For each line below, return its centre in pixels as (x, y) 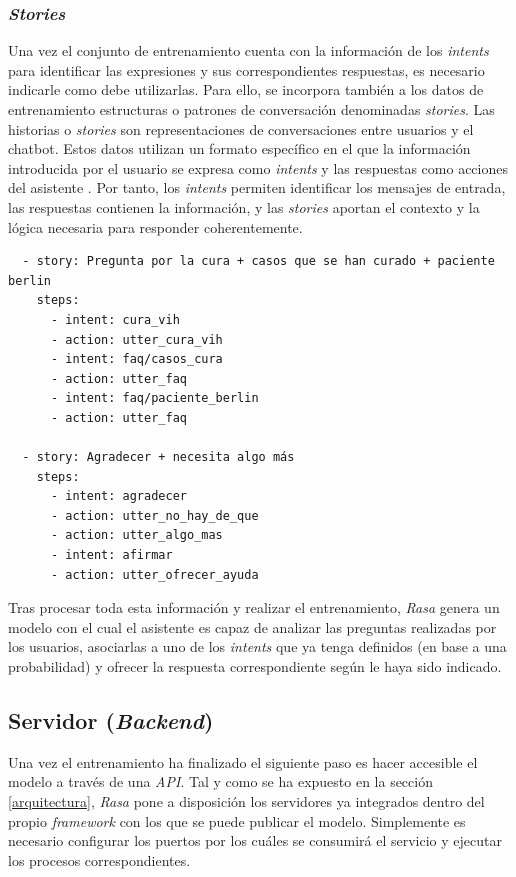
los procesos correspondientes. (99, 859)
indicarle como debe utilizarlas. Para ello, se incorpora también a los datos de (246, 89)
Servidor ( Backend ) (111, 720)
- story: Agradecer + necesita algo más (158, 457)
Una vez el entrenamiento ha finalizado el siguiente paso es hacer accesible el (243, 761)
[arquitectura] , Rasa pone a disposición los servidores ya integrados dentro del (246, 801)
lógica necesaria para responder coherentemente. (155, 226)
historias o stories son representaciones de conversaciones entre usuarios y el (241, 128)
